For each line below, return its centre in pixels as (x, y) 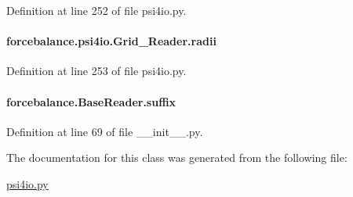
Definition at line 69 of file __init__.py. (105, 131)
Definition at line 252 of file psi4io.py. (96, 10)
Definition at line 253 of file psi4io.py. (96, 71)
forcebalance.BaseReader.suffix (91, 101)
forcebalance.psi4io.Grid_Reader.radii (111, 41)
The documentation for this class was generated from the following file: (177, 158)
